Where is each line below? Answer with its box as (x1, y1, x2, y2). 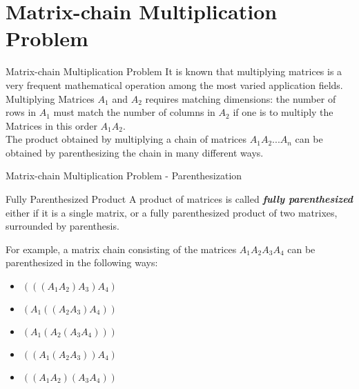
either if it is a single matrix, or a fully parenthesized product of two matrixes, (6, 205, 338, 219)
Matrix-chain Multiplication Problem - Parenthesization (6, 168, 242, 183)
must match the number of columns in (53, 105, 215, 119)
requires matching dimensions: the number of (145, 91, 336, 106)
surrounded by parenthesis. (6, 219, 119, 233)
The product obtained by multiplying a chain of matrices (6, 132, 247, 146)
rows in (6, 105, 37, 119)
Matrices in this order (6, 118, 97, 132)
